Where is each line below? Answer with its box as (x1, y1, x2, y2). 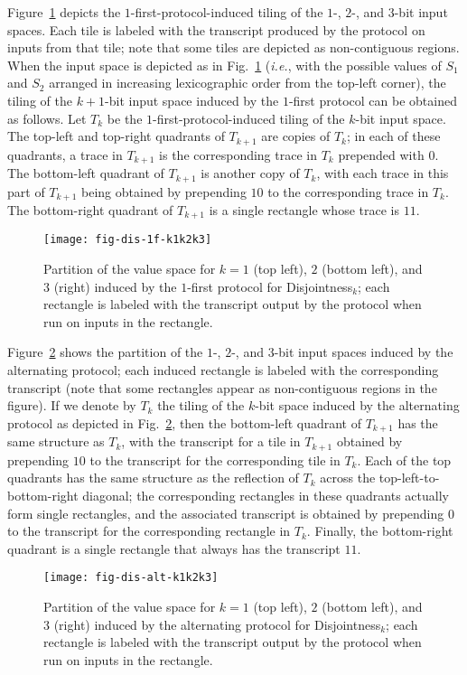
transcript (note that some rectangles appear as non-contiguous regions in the (7, 378, 437, 397)
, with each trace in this (316, 164, 449, 183)
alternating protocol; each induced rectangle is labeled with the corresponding (7, 361, 439, 380)
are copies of (261, 127, 331, 145)
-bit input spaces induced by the (274, 342, 453, 361)
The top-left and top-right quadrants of (7, 127, 225, 145)
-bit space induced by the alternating (255, 396, 460, 415)
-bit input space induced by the (105, 90, 279, 109)
